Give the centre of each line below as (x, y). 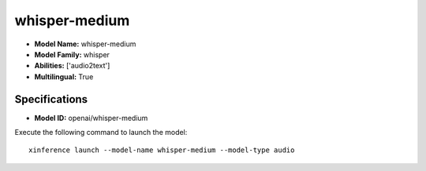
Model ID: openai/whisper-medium (91, 118)
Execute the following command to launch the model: (101, 133)
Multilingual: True (64, 76)
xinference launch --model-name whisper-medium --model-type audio (162, 150)
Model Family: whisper (72, 54)
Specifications (51, 99)
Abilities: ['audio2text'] (72, 66)
